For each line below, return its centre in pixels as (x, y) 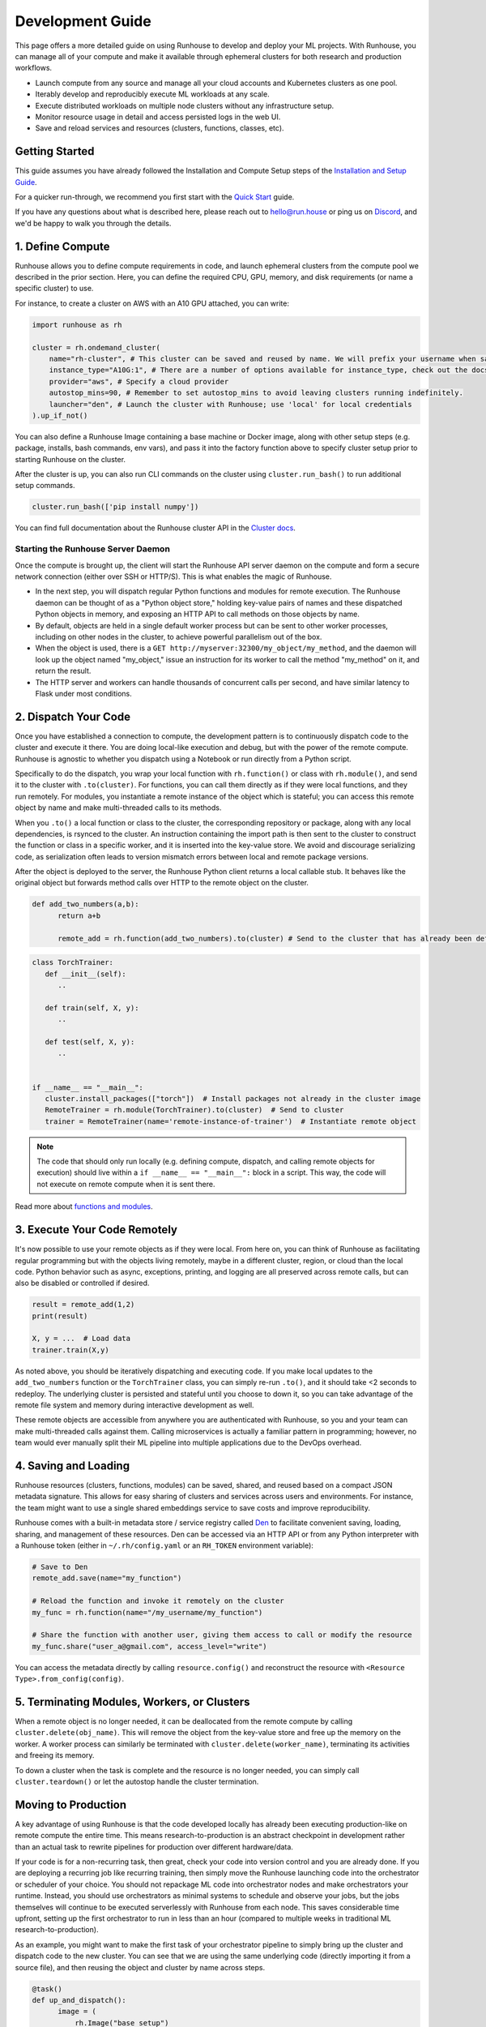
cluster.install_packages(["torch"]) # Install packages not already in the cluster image (233, 1098)
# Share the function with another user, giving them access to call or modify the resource (222, 1635)
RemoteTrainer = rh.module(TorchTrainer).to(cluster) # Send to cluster (194, 1110)
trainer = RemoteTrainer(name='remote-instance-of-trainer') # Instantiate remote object (231, 1121)
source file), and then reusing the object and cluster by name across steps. (140, 1967)
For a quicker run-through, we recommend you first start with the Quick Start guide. (155, 197)
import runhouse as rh (77, 325)
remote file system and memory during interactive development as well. (134, 1405)
